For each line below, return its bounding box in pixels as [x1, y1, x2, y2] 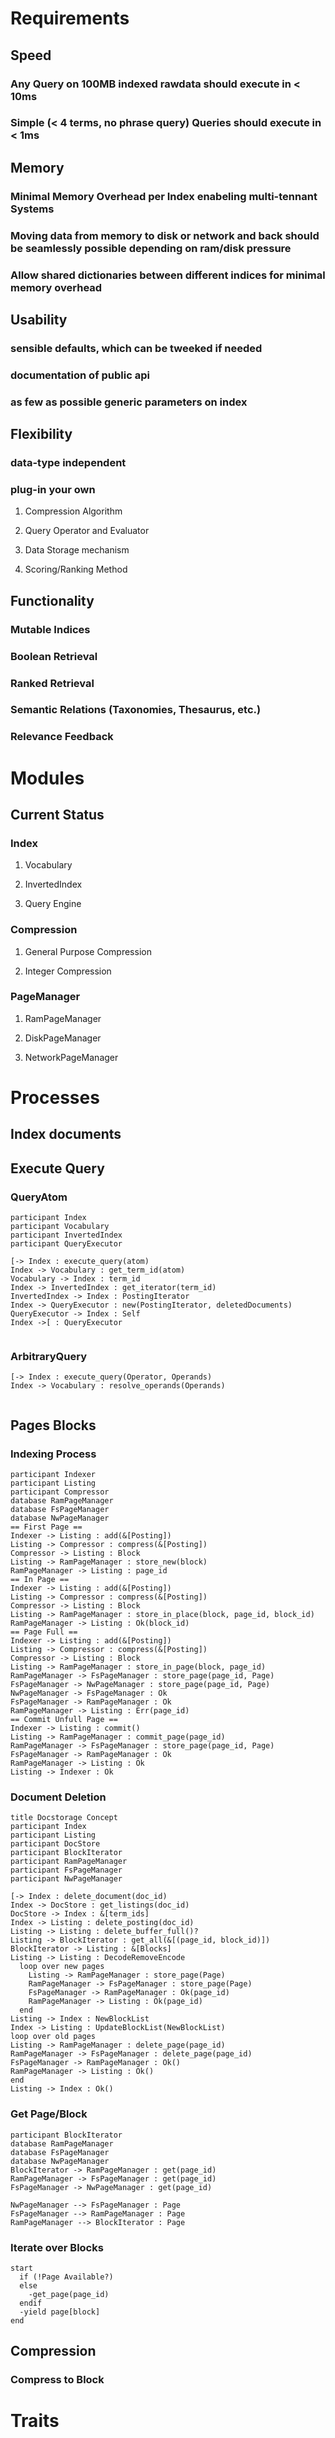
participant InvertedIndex [10, 1230, 123, 1241]
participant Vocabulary [10, 1222, 110, 1232]
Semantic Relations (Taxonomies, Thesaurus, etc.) [10, 703, 262, 717]
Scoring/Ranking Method [24, 563, 128, 576]
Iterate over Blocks [10, 2240, 104, 2254]
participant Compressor [10, 1487, 110, 1497]
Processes [10, 1087, 100, 1109]
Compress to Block [10, 2373, 105, 2387]
